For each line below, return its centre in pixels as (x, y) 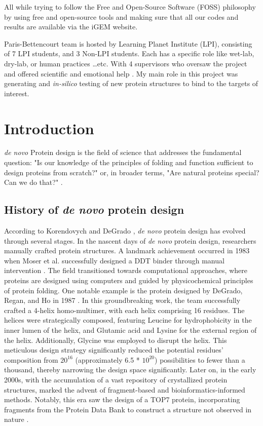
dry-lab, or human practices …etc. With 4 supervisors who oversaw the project (126, 63)
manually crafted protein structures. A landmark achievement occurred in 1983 (127, 250)
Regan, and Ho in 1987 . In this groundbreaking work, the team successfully (122, 300)
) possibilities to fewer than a (200, 359)
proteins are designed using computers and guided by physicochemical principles (129, 280)
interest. (17, 93)
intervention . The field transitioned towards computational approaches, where (126, 270)
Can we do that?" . (33, 182)
